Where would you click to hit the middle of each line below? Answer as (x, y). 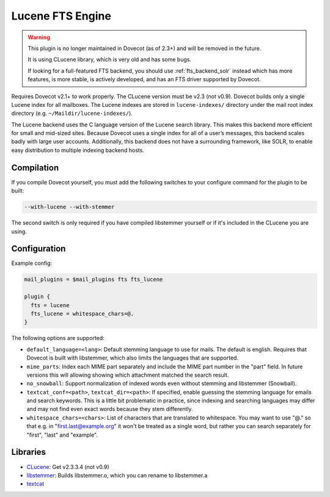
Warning (39, 37)
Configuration (38, 249)
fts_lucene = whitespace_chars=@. (82, 314)
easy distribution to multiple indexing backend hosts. (78, 150)
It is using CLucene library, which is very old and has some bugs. (110, 60)
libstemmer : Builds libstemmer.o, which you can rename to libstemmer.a (117, 475)
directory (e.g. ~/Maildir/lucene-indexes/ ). (72, 114)
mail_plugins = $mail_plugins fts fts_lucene (94, 280)
